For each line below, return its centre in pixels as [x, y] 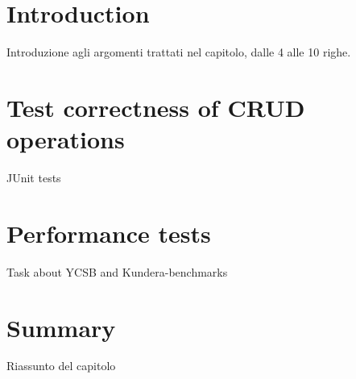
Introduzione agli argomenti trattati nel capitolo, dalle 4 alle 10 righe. [179, 52]
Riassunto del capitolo [61, 366]
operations [66, 139]
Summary [61, 327]
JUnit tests [34, 178]
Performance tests [109, 233]
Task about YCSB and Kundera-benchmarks [117, 271]
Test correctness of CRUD [156, 107]
